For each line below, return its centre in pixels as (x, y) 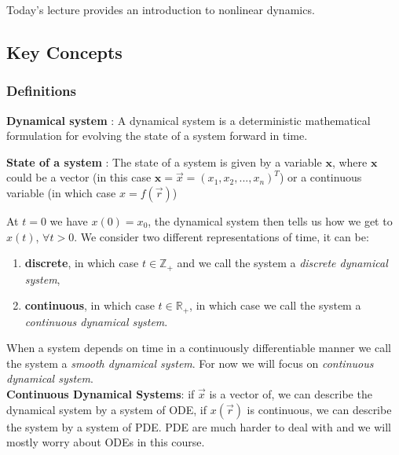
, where (350, 161)
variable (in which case (61, 192)
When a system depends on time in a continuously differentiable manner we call (199, 348)
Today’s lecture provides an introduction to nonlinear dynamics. (161, 9)
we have (69, 220)
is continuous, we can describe (319, 409)
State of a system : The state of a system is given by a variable (164, 161)
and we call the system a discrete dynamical (282, 263)
